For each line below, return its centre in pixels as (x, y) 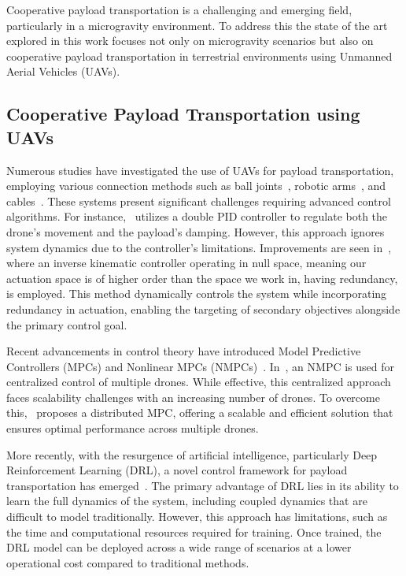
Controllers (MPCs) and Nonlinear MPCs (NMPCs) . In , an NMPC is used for (201, 366)
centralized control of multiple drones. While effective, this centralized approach (199, 382)
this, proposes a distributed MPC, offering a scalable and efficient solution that (200, 412)
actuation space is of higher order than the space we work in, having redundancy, (202, 278)
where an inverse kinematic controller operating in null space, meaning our (186, 263)
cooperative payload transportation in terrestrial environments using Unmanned (199, 56)
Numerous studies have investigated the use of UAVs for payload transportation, (200, 170)
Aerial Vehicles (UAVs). (63, 71)
